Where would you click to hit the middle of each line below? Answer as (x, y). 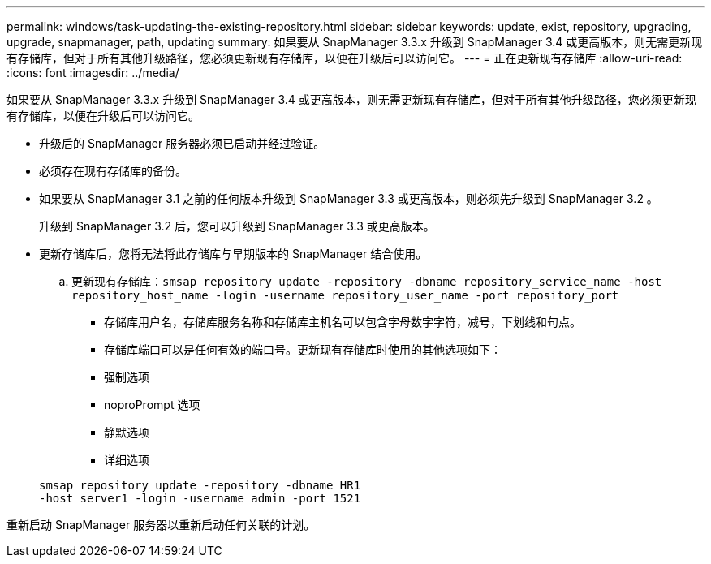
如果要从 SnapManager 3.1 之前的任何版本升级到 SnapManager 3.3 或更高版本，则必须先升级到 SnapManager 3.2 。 (349, 198)
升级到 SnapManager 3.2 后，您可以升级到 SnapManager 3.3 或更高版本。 (237, 226)
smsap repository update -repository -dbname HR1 (200, 485)
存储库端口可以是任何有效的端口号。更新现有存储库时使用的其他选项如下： (303, 349)
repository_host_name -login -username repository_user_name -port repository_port (345, 295)
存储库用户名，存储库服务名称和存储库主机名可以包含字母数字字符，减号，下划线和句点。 (343, 322)
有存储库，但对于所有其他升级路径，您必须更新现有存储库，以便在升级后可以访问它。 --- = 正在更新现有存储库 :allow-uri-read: (345, 58)
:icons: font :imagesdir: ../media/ (93, 73)
